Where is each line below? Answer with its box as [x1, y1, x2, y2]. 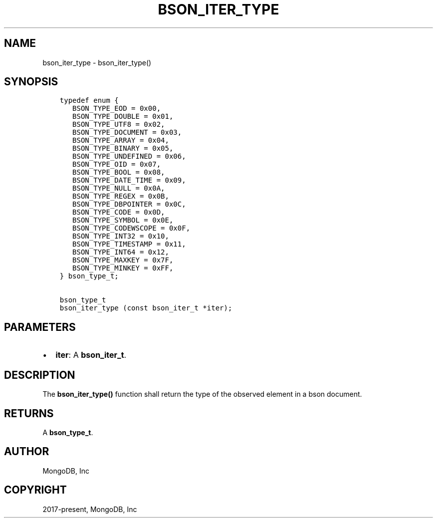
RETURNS [4, 407, 54, 420]
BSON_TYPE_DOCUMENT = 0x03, [72, 128, 182, 137]
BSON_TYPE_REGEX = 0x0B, [72, 192, 169, 201]
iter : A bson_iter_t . [55, 350, 127, 360]
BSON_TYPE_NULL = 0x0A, [72, 184, 165, 193]
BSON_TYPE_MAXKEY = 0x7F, [72, 256, 174, 264]
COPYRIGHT [4, 484, 67, 497]
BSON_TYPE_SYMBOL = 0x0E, [72, 216, 174, 225]
